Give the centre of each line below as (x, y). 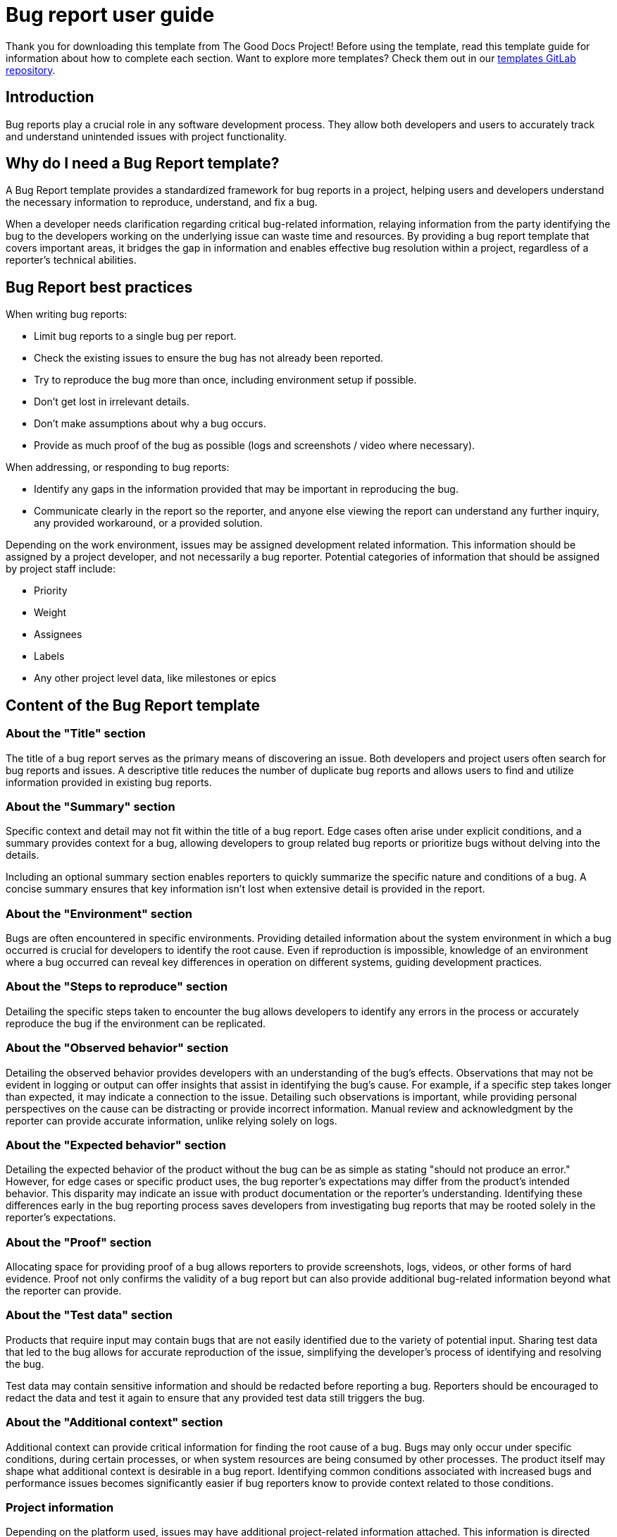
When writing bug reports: (67, 314)
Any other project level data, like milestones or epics (155, 678)
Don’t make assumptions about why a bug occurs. (150, 424)
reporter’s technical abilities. (71, 260)
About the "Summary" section (91, 806)
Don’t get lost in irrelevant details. (112, 402)
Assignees (58, 635)
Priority (51, 591)
